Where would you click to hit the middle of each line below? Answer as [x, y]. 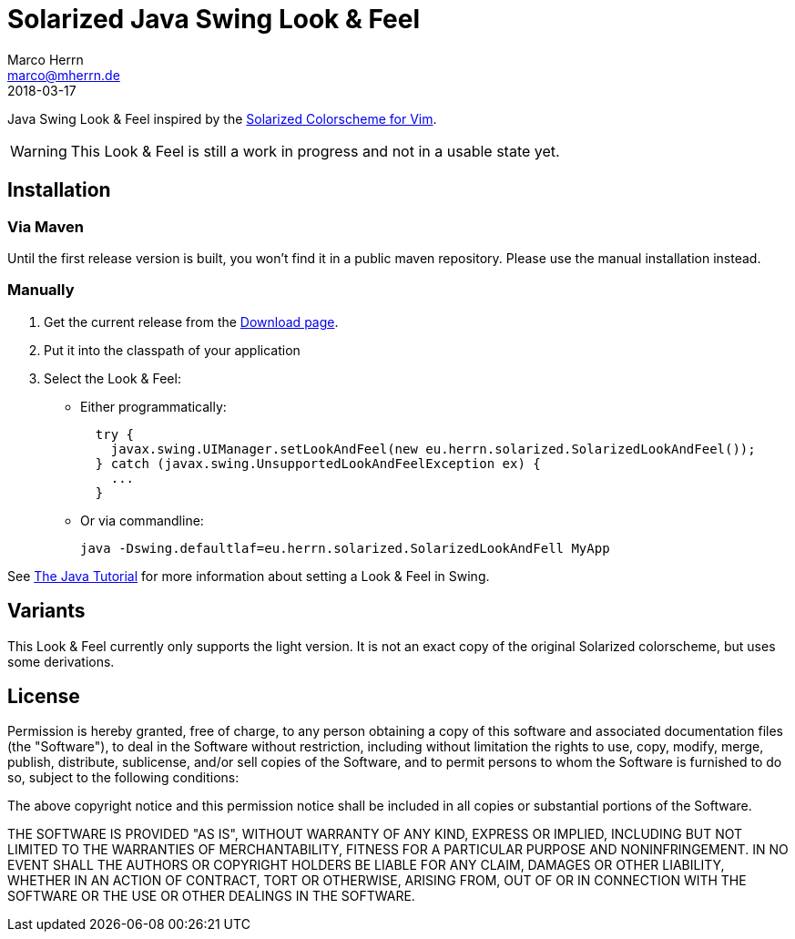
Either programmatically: [153, 406]
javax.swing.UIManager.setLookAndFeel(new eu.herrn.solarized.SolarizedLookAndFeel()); [433, 449]
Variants [46, 611]
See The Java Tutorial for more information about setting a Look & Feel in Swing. [249, 576]
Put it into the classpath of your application [172, 350]
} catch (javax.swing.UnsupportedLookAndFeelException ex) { [318, 463]
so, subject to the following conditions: [123, 778]
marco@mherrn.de [64, 75]
